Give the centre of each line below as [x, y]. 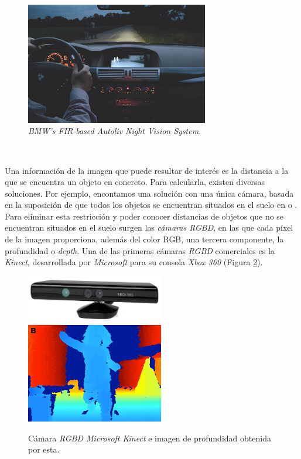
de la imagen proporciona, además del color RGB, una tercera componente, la [144, 239]
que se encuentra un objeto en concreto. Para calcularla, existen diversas [135, 182]
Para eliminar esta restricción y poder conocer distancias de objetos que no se [144, 216]
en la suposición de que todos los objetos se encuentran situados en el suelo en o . [151, 205]
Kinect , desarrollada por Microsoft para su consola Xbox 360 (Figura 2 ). [134, 262]
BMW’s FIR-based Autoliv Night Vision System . [115, 131]
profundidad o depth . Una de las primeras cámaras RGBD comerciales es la [140, 250]
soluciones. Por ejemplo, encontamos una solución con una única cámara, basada [149, 193]
